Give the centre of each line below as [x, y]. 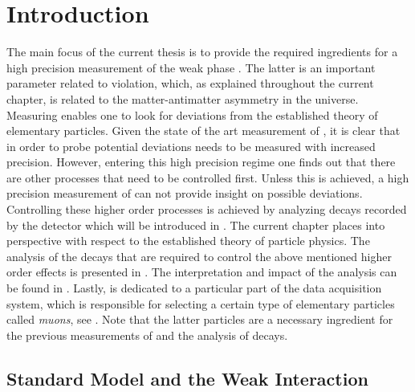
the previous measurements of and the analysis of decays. [147, 335]
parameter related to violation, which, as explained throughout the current [190, 83]
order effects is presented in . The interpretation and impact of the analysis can [202, 272]
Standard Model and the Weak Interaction [187, 378]
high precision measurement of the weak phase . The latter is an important [191, 67]
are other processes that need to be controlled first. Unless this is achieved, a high [208, 177]
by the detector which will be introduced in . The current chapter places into [196, 225]
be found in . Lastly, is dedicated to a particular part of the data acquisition [194, 288]
